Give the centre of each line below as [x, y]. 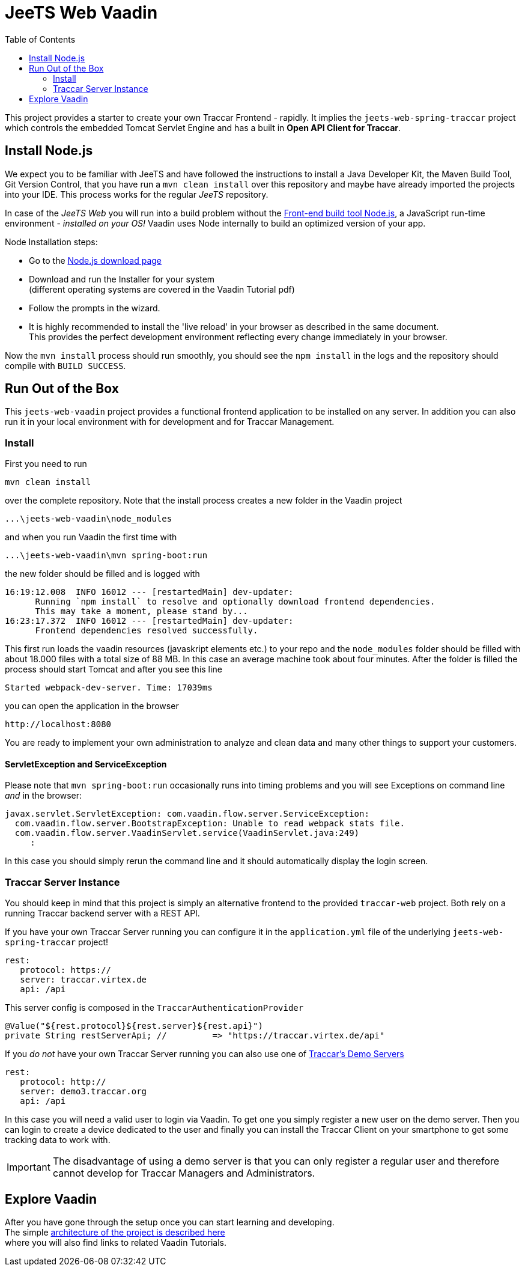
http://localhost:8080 [58, 724]
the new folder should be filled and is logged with [102, 574]
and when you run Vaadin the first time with [91, 537]
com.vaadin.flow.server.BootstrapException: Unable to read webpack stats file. [210, 824]
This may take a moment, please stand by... [141, 611]
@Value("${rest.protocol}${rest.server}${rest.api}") [134, 1026]
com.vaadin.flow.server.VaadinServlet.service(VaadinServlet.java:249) [187, 833]
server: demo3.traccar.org [83, 1092]
